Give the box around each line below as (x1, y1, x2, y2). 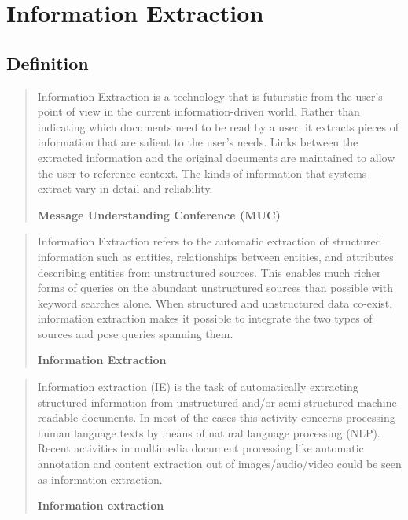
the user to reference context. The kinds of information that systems (37, 164, 367, 181)
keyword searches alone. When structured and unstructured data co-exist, (37, 294, 393, 311)
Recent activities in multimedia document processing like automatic (37, 440, 364, 456)
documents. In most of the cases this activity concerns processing (81, 409, 395, 426)
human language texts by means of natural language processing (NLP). (37, 424, 380, 441)
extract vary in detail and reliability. (37, 180, 213, 197)
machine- (357, 393, 401, 410)
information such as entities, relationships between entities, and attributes (37, 248, 394, 264)
